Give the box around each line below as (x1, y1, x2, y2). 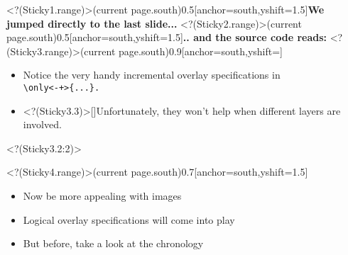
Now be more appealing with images (23, 188, 182, 203)
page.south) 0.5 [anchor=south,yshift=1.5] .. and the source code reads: (6, 30, 327, 45)
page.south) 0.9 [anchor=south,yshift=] (119, 43, 283, 58)
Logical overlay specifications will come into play (23, 212, 235, 227)
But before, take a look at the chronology (23, 236, 204, 251)
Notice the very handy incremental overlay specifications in (23, 67, 281, 82)
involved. (23, 117, 62, 132)
